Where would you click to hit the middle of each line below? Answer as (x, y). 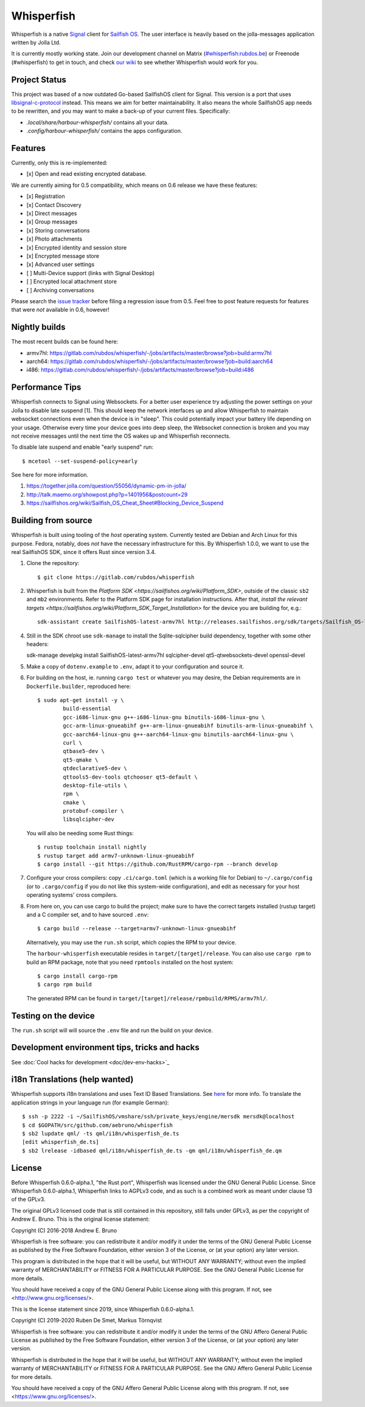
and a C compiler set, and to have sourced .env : (88, 914)
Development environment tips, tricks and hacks (106, 1047)
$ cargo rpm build (65, 984)
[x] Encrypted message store (63, 256)
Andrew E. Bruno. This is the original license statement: (81, 1219)
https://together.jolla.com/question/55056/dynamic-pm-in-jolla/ (106, 486)
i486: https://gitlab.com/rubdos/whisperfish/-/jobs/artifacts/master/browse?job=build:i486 (140, 370)
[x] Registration (46, 196)
